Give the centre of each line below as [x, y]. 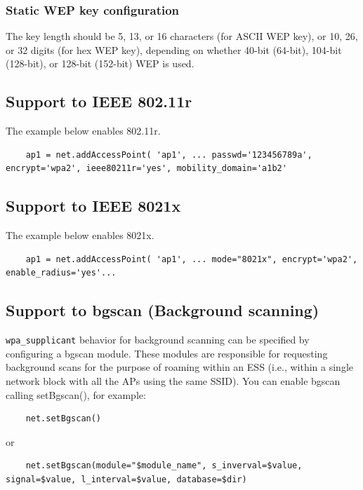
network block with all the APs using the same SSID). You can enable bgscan [173, 381]
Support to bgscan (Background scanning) [163, 310]
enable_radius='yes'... [61, 273]
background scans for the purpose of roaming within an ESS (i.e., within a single [179, 367]
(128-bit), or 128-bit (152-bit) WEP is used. [100, 63]
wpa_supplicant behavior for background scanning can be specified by [158, 340]
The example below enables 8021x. [80, 235]
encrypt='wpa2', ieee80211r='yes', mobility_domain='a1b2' [146, 169]
